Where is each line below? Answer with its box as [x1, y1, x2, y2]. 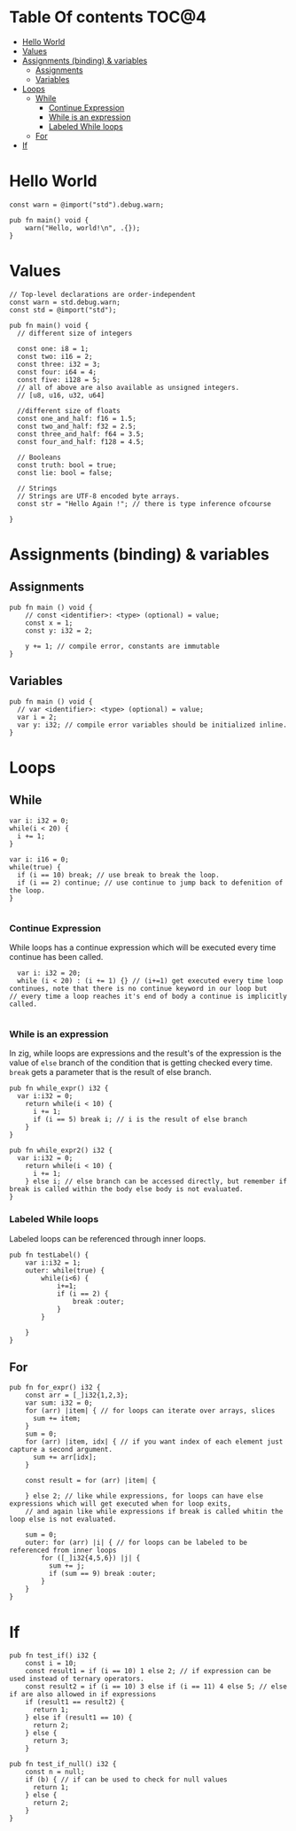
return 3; [32, 1736, 69, 1746]
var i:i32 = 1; [25, 1258, 82, 1267]
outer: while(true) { [25, 1266, 105, 1274]
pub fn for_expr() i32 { [9, 1383, 101, 1392]
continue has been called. [9, 951, 104, 962]
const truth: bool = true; [17, 460, 117, 470]
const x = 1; [25, 619, 74, 627]
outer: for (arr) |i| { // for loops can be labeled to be [25, 1539, 248, 1547]
